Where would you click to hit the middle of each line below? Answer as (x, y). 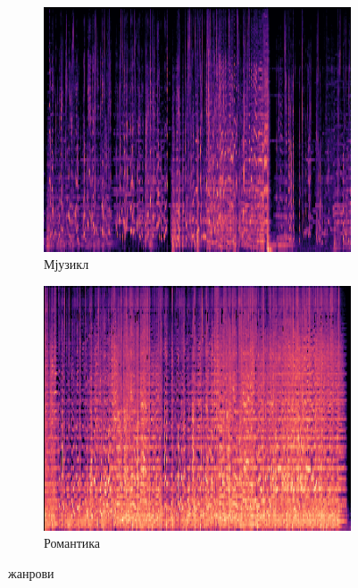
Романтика (72, 543)
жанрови (31, 572)
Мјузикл (67, 264)
